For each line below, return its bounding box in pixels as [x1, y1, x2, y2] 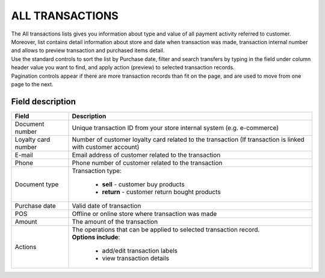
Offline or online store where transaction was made [72, 209, 217, 218]
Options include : [72, 233, 120, 241]
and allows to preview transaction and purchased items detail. [11, 47, 165, 54]
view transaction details [102, 254, 170, 262]
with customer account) [72, 142, 140, 151]
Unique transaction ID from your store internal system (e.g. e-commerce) [72, 124, 279, 132]
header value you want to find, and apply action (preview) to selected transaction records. [11, 64, 235, 71]
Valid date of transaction [72, 201, 141, 210]
